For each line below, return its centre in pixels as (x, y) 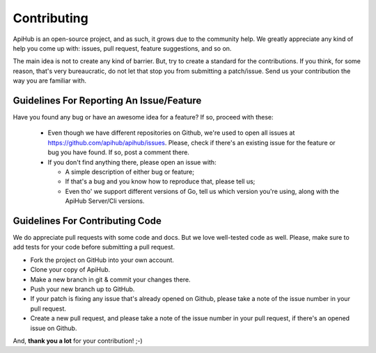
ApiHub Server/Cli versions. (105, 201)
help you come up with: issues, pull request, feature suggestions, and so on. (122, 48)
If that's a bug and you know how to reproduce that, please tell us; (160, 181)
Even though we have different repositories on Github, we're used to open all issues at (171, 133)
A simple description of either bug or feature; (130, 172)
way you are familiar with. (50, 81)
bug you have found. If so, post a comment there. (118, 152)
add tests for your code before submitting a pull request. (94, 247)
